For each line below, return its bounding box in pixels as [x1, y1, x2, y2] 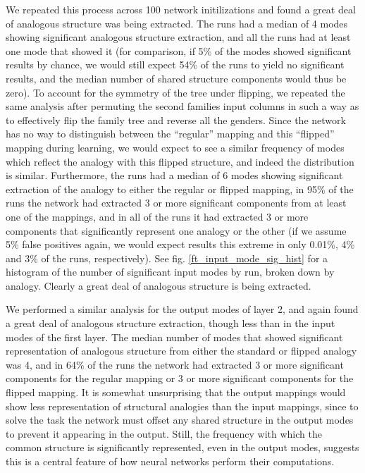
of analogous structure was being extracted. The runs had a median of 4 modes [6, 16, 348, 30]
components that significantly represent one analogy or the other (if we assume [6, 223, 347, 238]
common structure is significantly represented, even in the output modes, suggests [6, 440, 359, 455]
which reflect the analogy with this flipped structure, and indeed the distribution [6, 154, 354, 168]
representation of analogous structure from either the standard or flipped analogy [6, 343, 357, 358]
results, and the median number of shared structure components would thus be [6, 70, 347, 85]
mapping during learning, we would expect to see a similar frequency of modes [6, 140, 345, 154]
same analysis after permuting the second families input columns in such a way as [6, 99, 359, 113]
